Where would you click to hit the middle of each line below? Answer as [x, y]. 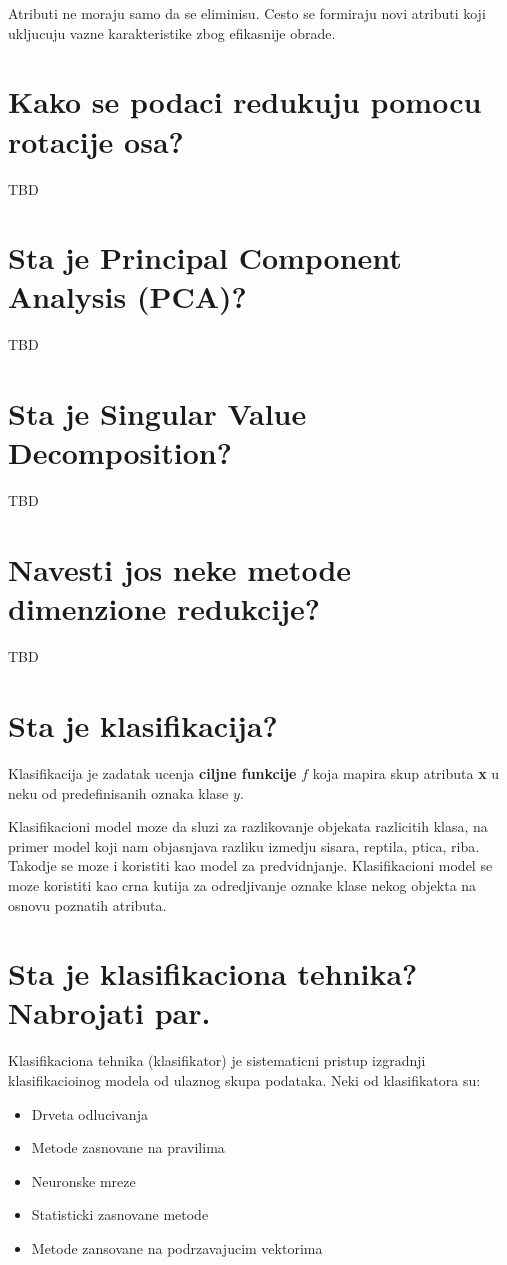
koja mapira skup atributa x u [406, 772]
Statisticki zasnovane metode [120, 1214]
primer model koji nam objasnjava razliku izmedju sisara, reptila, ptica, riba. [244, 845]
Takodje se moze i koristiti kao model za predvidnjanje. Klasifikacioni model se [250, 865]
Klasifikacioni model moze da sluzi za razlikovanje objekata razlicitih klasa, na [248, 826]
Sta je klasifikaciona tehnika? [213, 973]
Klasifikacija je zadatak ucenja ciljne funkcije [152, 772]
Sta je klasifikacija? [143, 725]
